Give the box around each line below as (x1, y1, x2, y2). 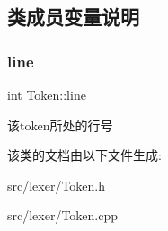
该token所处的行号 (7, 115, 113, 134)
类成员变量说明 (7, 3, 139, 31)
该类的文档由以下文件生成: (7, 146, 162, 164)
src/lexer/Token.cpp (7, 206, 119, 225)
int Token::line (7, 85, 86, 103)
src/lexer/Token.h (7, 175, 106, 194)
